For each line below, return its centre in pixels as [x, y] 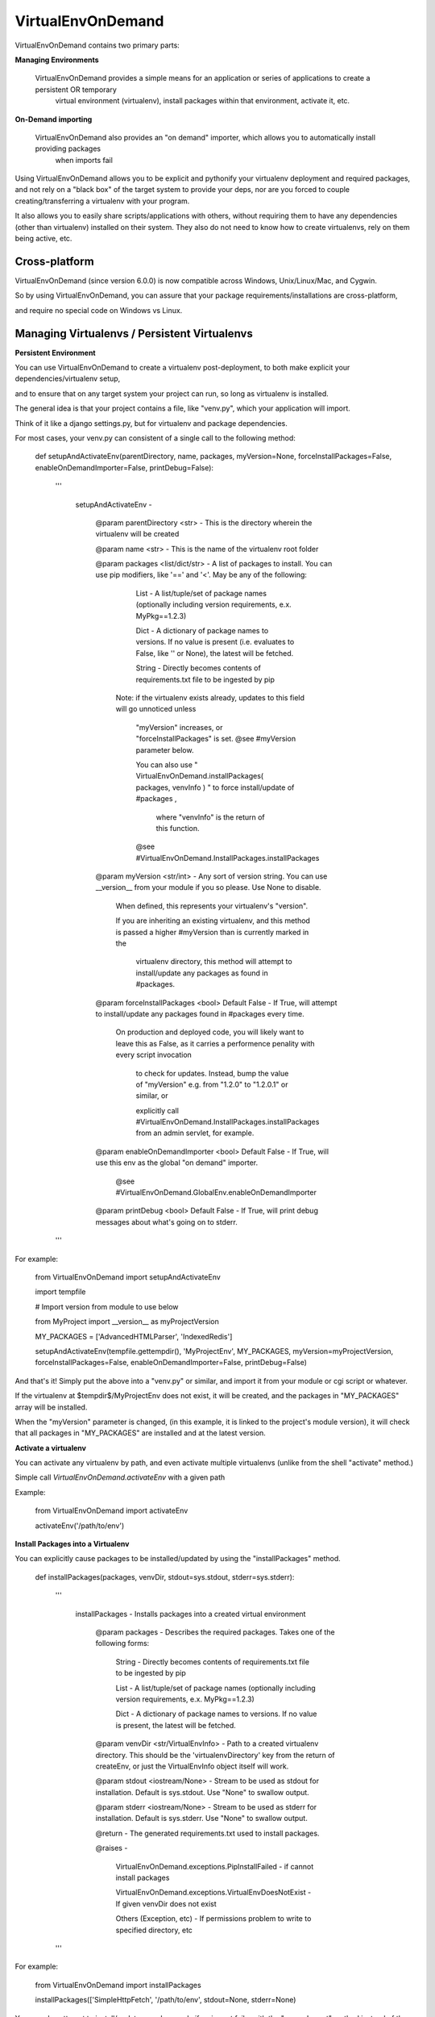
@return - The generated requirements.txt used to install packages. [207, 1833]
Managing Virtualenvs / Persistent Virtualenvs [134, 334]
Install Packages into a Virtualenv [72, 1544]
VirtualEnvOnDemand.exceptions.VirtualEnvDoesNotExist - [213, 1893]
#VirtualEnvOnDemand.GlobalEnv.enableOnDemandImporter [216, 1192]
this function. [178, 828]
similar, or [152, 1096]
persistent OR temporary [76, 90]
